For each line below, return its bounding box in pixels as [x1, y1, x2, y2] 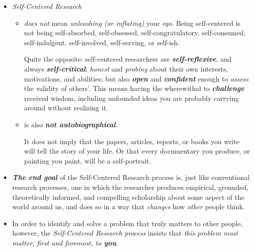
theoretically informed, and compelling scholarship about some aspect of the [12, 191, 245, 202]
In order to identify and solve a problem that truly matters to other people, [12, 218, 243, 228]
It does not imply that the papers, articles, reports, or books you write [24, 136, 240, 146]
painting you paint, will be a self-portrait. [24, 155, 151, 166]
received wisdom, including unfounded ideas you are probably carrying [24, 92, 239, 103]
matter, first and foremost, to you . [12, 237, 118, 248]
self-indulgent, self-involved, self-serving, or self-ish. [24, 37, 180, 47]
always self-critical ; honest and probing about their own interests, [24, 63, 228, 74]
